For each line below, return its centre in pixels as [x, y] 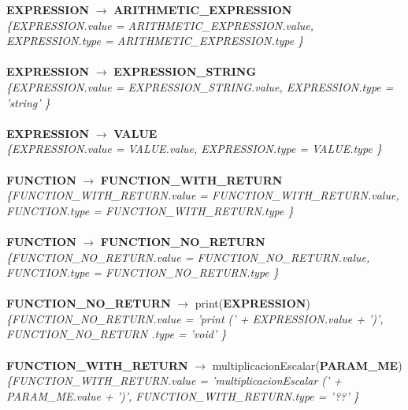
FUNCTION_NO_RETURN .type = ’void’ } [117, 334]
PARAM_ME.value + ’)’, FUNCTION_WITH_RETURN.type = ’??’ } [183, 395]
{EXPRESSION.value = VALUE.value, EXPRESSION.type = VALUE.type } [194, 149]
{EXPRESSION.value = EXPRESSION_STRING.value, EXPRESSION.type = [200, 86]
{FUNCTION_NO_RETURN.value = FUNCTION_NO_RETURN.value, [188, 257]
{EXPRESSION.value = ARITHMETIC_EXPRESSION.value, [160, 25]
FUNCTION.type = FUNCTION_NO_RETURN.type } [143, 272]
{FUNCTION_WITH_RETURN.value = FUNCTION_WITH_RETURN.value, [203, 195]
